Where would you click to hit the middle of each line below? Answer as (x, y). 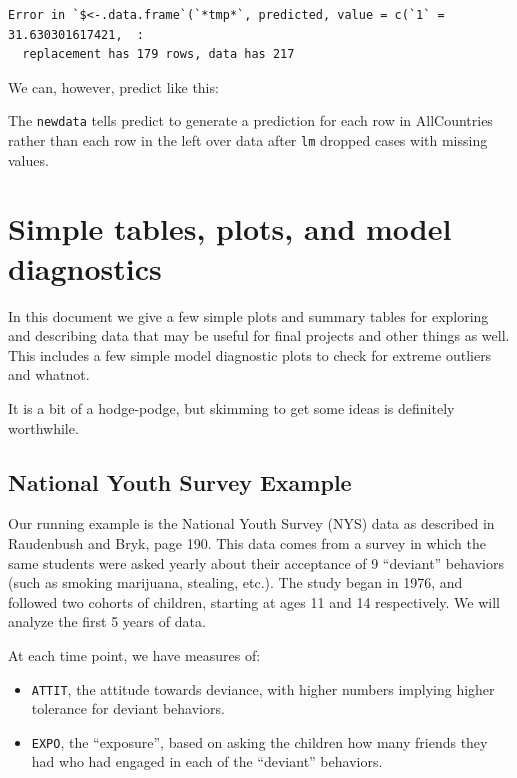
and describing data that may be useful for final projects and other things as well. (259, 335)
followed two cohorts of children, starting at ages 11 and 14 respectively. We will (254, 601)
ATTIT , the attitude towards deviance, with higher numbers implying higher (263, 688)
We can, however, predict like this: (113, 86)
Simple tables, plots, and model (230, 228)
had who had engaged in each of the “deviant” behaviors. (207, 761)
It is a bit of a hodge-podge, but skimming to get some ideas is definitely (231, 407)
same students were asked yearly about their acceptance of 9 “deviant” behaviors (256, 562)
